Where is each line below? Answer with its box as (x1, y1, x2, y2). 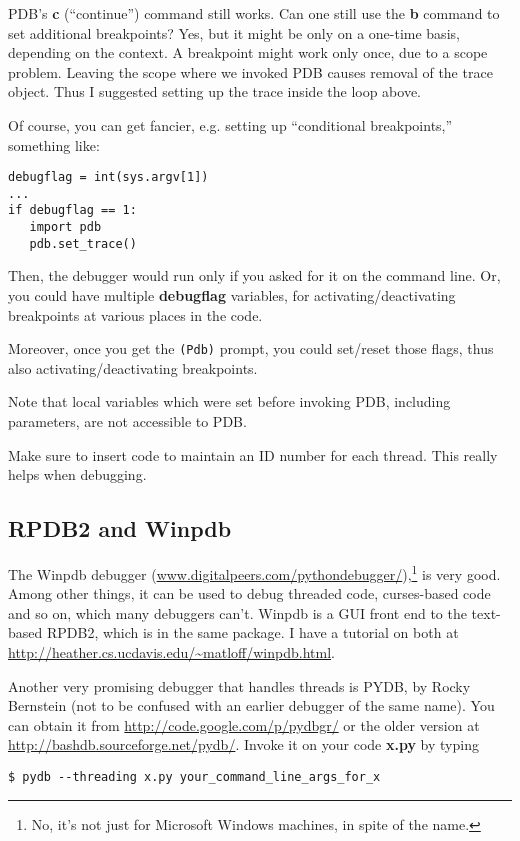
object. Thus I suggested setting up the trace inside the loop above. (8, 81, 422, 102)
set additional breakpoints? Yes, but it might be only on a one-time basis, (8, 22, 460, 43)
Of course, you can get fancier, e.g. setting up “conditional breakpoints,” (8, 114, 453, 135)
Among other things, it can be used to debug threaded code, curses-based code (8, 583, 491, 604)
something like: (8, 134, 100, 155)
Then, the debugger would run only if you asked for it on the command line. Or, (8, 265, 501, 286)
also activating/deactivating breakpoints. (8, 357, 258, 378)
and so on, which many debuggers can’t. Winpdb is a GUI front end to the (8, 602, 467, 623)
